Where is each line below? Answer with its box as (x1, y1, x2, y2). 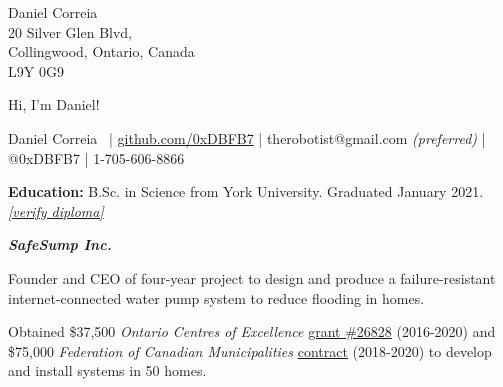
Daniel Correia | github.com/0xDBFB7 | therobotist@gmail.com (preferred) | (8, 127, 486, 148)
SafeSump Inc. (8, 234, 112, 255)
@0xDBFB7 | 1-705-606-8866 (8, 147, 185, 168)
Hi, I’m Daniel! (8, 94, 100, 115)
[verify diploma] (8, 200, 104, 221)
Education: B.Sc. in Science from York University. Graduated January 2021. (8, 181, 484, 202)
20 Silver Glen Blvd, (8, 21, 133, 42)
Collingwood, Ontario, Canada (8, 41, 195, 62)
